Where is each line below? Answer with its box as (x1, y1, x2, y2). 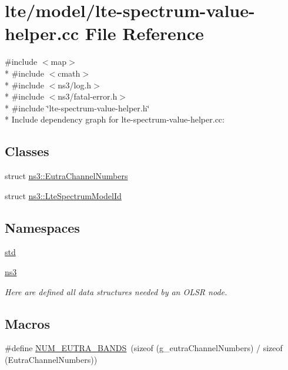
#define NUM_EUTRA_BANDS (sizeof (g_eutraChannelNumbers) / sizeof (5, 342, 283, 354)
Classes (5, 142, 49, 160)
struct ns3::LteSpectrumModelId (5, 189, 122, 201)
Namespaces (5, 218, 80, 236)
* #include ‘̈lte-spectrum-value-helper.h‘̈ (5, 101, 150, 114)
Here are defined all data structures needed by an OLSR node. (5, 285, 227, 298)
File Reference (85, 21, 204, 45)
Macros (5, 314, 50, 332)
